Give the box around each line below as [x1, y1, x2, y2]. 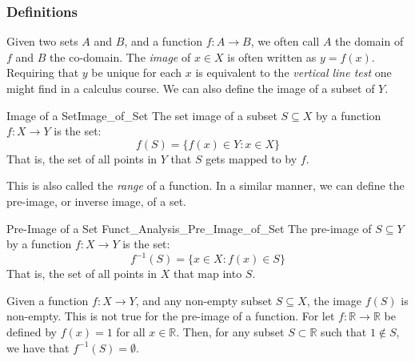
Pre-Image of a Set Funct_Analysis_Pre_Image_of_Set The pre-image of [6, 219, 372, 236]
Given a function [6, 292, 89, 308]
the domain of [335, 33, 404, 50]
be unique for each [91, 64, 182, 81]
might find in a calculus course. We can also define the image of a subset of [6, 80, 375, 96]
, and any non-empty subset [135, 292, 273, 308]
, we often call [250, 33, 320, 50]
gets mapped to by [206, 150, 297, 167]
